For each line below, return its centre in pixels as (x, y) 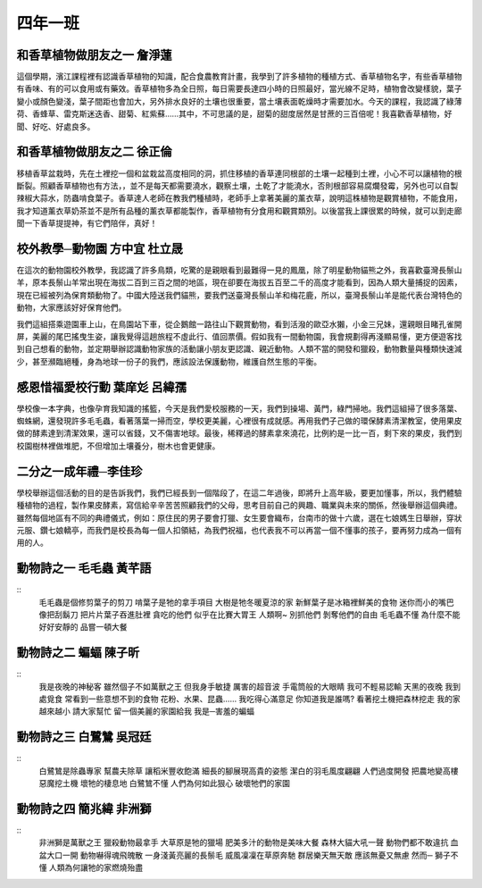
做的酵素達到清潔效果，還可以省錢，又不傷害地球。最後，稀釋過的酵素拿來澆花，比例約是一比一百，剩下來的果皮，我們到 (239, 433)
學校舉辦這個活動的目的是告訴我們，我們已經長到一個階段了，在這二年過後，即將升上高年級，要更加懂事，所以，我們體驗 (239, 492)
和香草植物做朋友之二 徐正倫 (94, 152)
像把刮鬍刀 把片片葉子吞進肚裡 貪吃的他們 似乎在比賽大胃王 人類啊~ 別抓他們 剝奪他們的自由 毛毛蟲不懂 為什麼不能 (249, 614)
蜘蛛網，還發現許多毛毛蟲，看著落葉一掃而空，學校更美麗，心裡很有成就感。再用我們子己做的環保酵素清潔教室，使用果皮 (239, 421)
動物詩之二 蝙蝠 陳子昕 (78, 653)
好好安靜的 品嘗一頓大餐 (83, 627)
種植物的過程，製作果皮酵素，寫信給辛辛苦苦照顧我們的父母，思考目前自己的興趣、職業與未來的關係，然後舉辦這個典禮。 (239, 506)
